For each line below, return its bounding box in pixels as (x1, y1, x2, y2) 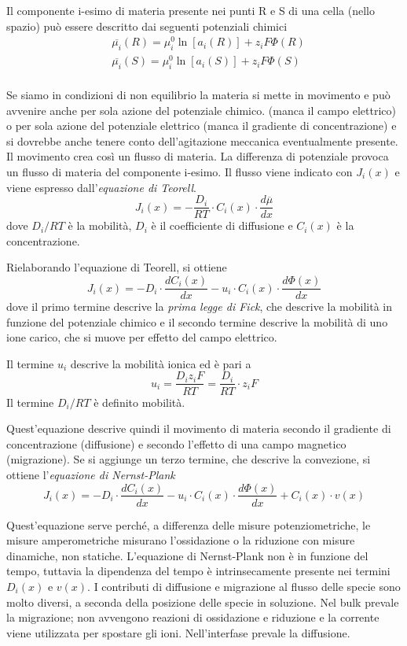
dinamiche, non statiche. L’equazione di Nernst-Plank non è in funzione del (6, 547, 368, 563)
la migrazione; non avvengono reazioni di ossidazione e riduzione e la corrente (6, 609, 379, 626)
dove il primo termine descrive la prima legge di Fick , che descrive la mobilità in (6, 298, 393, 315)
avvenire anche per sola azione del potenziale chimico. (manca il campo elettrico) (6, 102, 396, 118)
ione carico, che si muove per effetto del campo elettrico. (6, 329, 277, 345)
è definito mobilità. (93, 393, 185, 410)
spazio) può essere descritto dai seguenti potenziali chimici (6, 17, 288, 34)
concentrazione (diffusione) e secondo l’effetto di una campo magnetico (6, 435, 346, 452)
